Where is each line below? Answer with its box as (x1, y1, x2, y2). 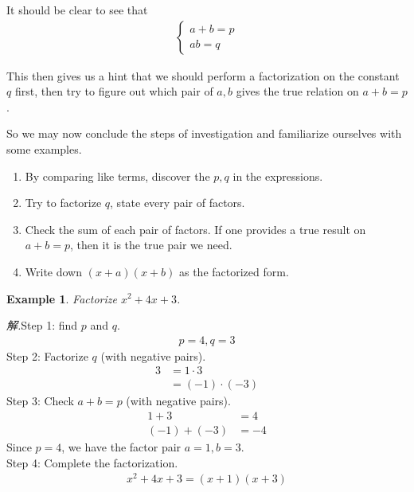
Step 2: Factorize (6, 347, 88, 364)
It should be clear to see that (6, 2, 148, 18)
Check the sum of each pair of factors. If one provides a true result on (25, 221, 366, 237)
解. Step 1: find (6, 317, 78, 334)
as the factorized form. (178, 263, 289, 279)
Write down (25, 263, 83, 279)
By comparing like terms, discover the (25, 167, 210, 184)
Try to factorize (25, 194, 102, 211)
